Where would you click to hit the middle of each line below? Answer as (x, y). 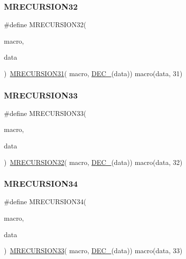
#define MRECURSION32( (45, 24)
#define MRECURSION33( (45, 113)
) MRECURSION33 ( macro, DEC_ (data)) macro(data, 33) (93, 251)
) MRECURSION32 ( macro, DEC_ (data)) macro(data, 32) (93, 162)
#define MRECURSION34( (45, 202)
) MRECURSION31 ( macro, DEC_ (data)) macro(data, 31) (93, 73)
